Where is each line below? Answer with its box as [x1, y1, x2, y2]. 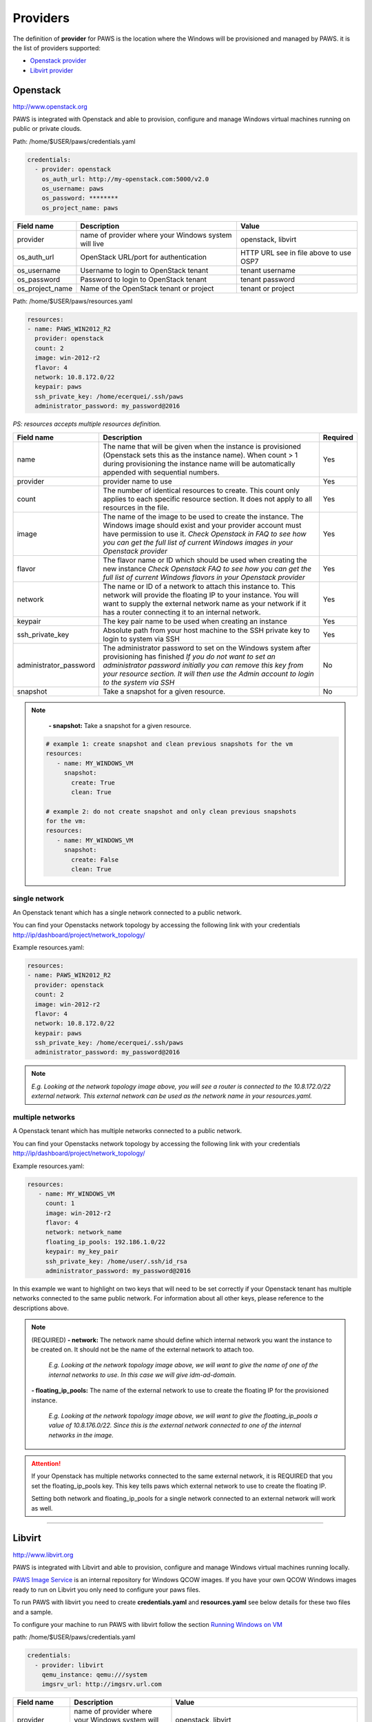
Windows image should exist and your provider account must [103, 520, 302, 530]
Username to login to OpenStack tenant [80, 265, 209, 275]
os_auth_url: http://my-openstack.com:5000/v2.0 [41, 175, 209, 183]
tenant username [240, 265, 296, 275]
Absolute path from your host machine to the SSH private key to [103, 625, 310, 635]
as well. [31, 1504, 53, 1512]
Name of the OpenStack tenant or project [80, 283, 214, 293]
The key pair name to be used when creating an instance [103, 616, 287, 626]
